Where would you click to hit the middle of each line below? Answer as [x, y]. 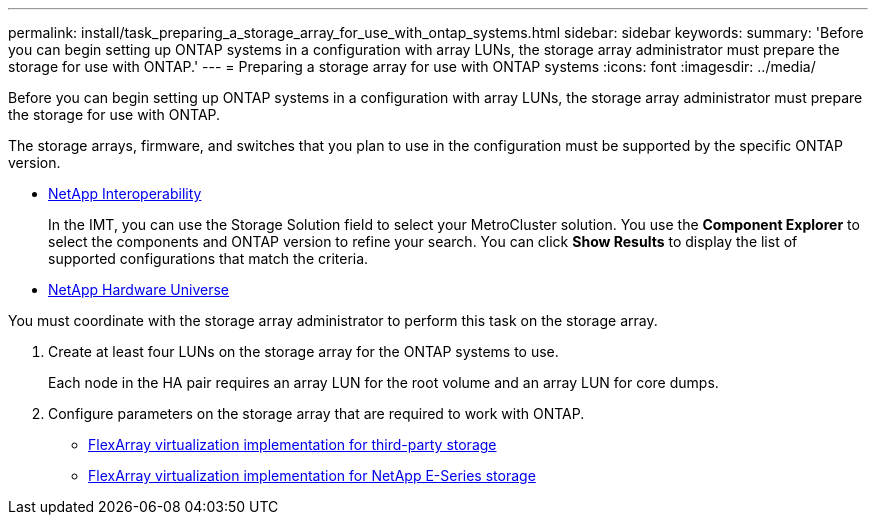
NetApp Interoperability [125, 193]
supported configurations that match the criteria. [208, 258]
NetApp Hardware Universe [139, 289]
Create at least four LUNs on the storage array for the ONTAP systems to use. [303, 351]
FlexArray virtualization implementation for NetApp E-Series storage [312, 475]
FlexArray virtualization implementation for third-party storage [292, 444]
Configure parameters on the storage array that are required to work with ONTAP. [316, 413]
